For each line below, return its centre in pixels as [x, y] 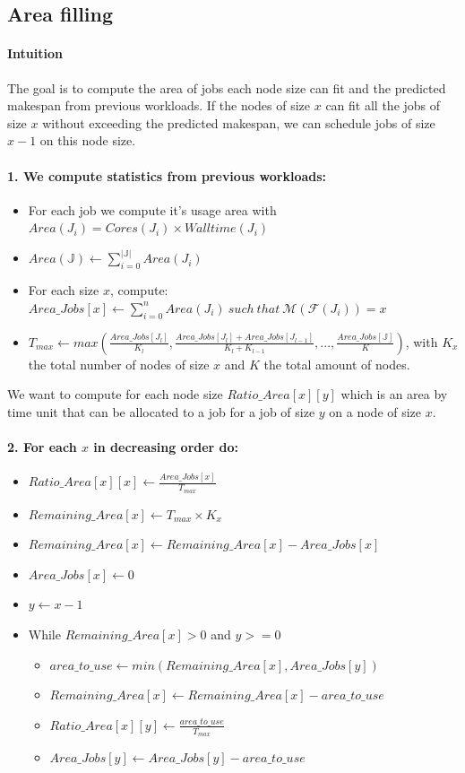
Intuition [35, 53]
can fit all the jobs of [383, 105]
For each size [64, 290]
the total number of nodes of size [119, 364]
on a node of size [375, 411]
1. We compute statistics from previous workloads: [167, 175]
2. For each [42, 446]
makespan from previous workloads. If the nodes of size [159, 105]
